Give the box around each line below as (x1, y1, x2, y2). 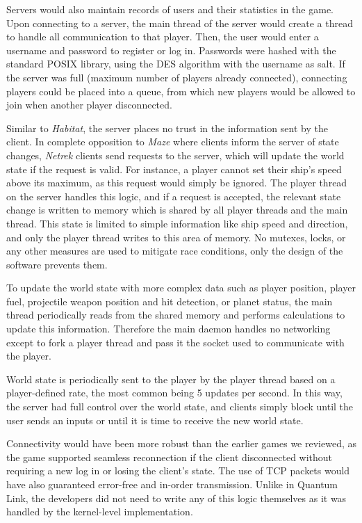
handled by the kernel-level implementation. (6, 504, 193, 519)
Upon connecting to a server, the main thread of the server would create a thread (6, 15, 353, 30)
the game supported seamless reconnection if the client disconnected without (6, 449, 333, 464)
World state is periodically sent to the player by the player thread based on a (6, 371, 336, 386)
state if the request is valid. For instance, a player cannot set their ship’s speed (6, 161, 342, 176)
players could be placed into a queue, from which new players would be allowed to (6, 83, 356, 98)
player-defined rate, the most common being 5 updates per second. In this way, (6, 385, 343, 400)
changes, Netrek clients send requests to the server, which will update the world (6, 147, 345, 162)
